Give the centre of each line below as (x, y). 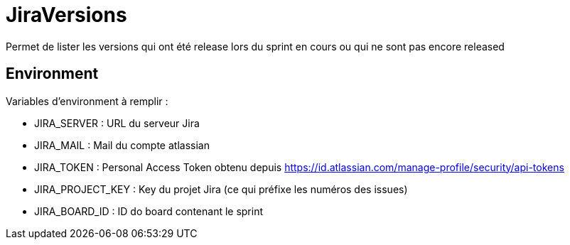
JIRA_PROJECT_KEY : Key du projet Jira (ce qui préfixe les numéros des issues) (221, 189)
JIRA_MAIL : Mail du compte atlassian (122, 145)
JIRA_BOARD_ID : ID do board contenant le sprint (149, 211)
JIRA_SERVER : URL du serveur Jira (117, 123)
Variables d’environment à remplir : (87, 101)
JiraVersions (66, 15)
